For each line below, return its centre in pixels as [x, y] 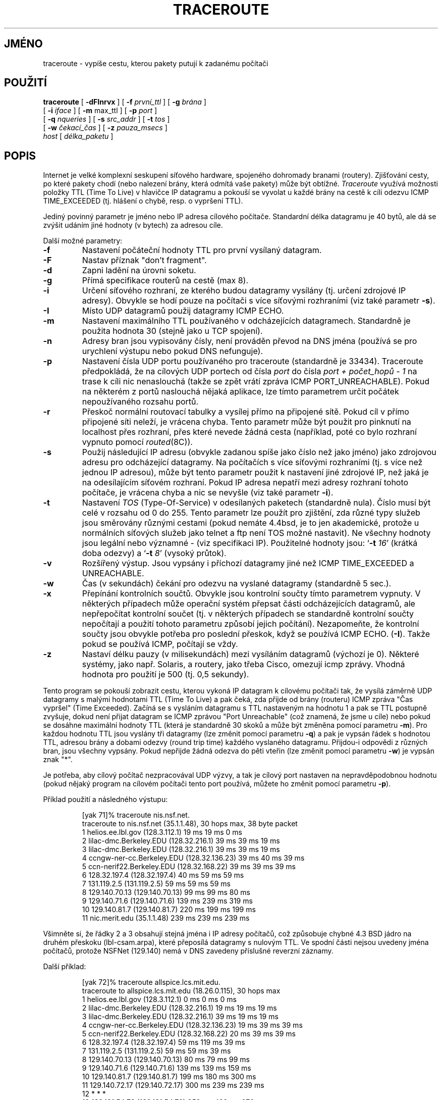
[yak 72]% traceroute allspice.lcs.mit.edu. [151, 982]
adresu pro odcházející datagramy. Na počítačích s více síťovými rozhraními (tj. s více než [252, 462]
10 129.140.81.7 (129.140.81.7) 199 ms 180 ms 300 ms [169, 1077]
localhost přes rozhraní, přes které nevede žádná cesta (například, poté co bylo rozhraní [249, 432]
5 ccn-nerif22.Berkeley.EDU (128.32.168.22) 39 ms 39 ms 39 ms [189, 867]
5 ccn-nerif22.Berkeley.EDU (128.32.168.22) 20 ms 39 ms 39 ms [189, 1034]
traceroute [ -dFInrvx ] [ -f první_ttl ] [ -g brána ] [125, 102]
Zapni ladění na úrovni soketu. [139, 270]
